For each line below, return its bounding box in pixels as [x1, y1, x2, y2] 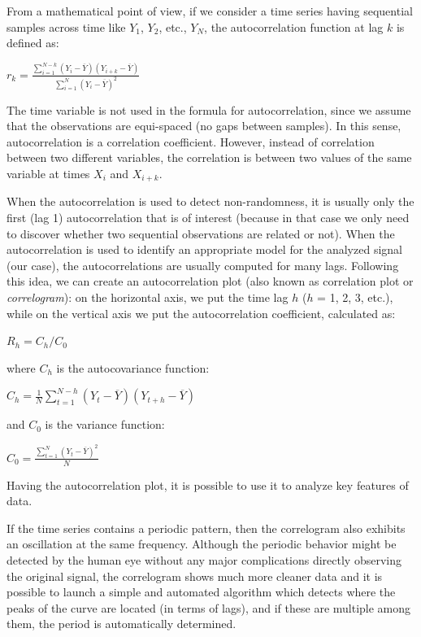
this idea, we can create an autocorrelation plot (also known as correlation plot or [7, 273, 414, 290]
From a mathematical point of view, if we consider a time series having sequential [7, 2, 413, 19]
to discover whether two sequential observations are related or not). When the [7, 225, 395, 242]
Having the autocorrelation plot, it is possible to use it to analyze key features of [7, 476, 409, 493]
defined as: [7, 34, 59, 51]
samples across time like [7, 18, 126, 35]
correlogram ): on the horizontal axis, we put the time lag [7, 288, 289, 305]
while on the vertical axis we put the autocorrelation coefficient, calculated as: [7, 304, 396, 321]
